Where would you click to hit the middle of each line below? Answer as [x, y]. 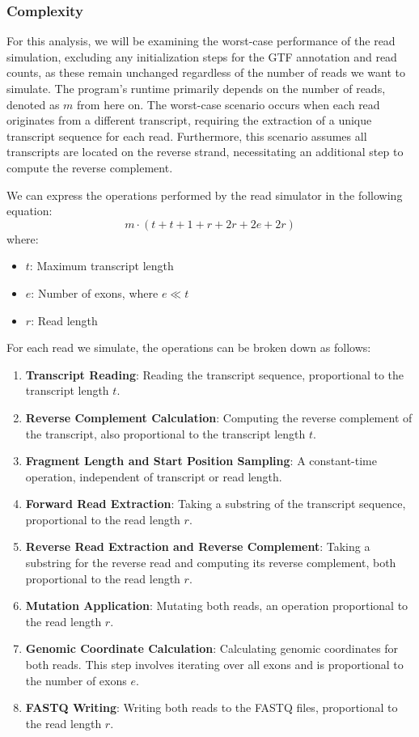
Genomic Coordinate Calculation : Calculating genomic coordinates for [212, 648]
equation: [30, 211]
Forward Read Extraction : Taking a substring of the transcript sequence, [216, 504]
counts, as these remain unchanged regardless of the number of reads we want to [206, 72]
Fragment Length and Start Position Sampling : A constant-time [201, 461]
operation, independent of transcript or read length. [154, 476]
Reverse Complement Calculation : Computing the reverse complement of [219, 417]
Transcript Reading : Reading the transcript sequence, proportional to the [215, 374]
